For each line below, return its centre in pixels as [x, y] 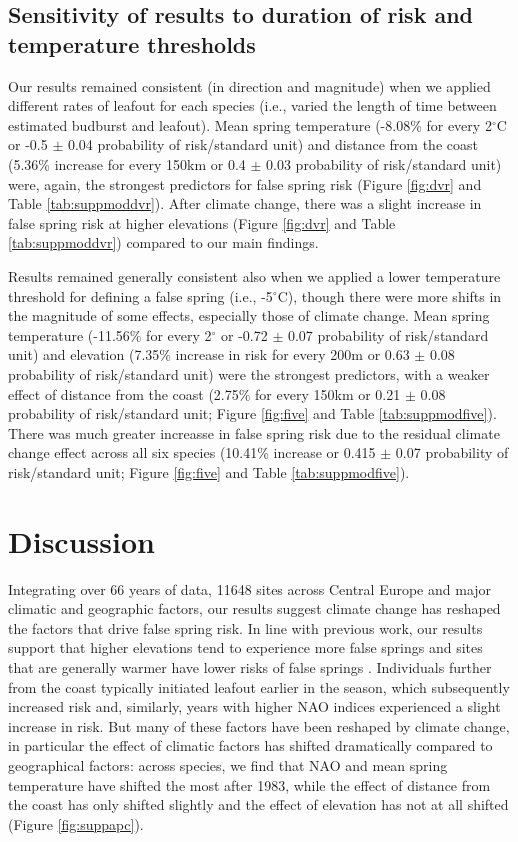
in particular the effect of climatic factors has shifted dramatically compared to [250, 745]
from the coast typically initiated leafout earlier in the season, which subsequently [259, 686]
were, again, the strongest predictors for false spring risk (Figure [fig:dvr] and [245, 183]
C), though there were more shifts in [389, 295]
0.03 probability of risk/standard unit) [384, 163]
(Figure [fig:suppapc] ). [76, 823]
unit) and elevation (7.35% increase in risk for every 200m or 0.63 [209, 354]
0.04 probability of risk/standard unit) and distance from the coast [272, 144]
